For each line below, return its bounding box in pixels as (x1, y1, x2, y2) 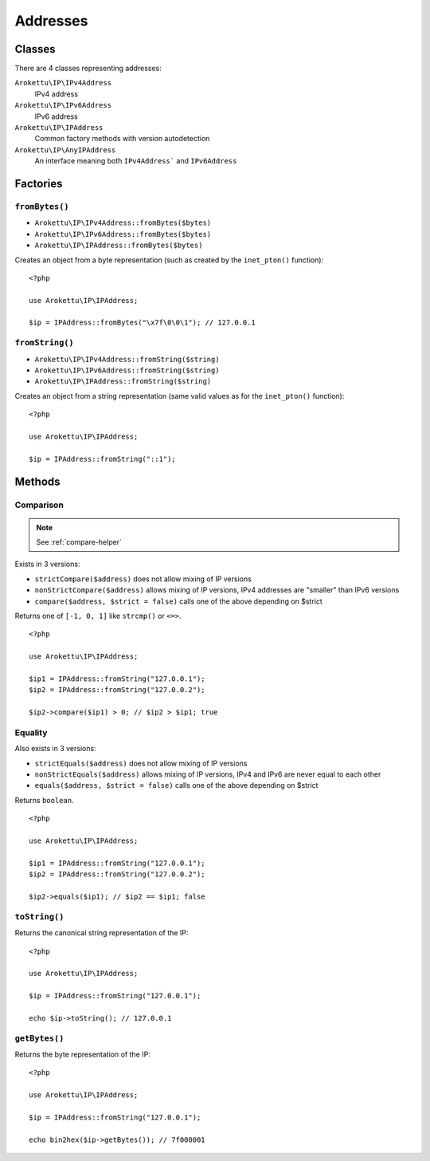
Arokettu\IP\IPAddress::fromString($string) (34, 377, 212, 386)
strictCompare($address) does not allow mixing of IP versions (34, 574, 252, 584)
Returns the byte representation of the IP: (14, 1049, 150, 1060)
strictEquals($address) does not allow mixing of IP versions (34, 758, 248, 768)
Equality (14, 726, 48, 738)
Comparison (14, 499, 64, 510)
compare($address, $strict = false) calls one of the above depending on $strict (34, 596, 322, 606)
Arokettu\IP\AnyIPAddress (14, 145, 116, 155)
